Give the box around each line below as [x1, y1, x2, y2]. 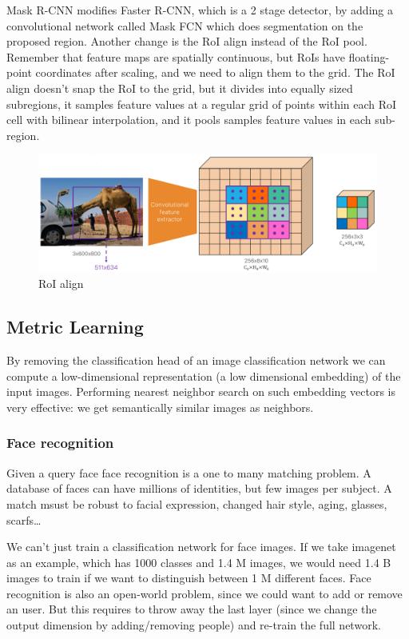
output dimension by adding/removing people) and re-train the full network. [6, 617, 381, 633]
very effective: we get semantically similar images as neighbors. [6, 398, 314, 415]
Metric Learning [6, 314, 144, 339]
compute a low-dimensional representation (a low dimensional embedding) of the [6, 367, 401, 384]
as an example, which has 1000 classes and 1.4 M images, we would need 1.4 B [6, 553, 391, 570]
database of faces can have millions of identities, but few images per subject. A [6, 480, 392, 497]
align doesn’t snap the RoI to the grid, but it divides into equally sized [6, 79, 353, 96]
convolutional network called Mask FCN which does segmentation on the [6, 17, 363, 34]
